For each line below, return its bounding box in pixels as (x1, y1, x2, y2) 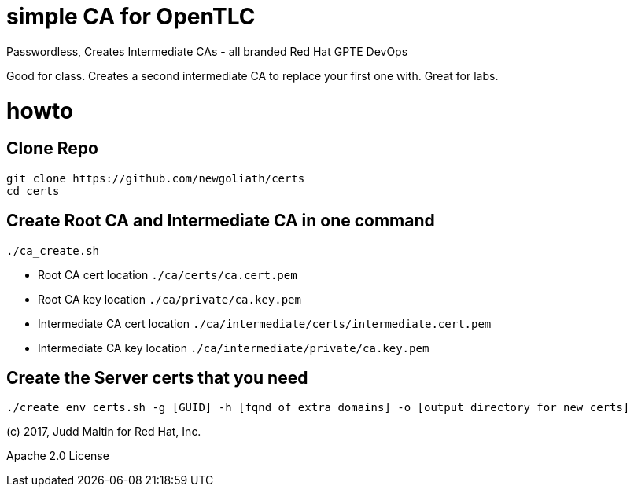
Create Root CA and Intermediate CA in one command (6, 211, 435, 231)
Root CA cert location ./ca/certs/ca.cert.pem (38, 267, 297, 281)
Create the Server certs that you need (6, 367, 308, 388)
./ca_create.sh (6, 244, 100, 257)
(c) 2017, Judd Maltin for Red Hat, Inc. (6, 425, 201, 439)
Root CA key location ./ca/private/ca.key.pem (38, 292, 301, 306)
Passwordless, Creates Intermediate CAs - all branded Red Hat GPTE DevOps (6, 44, 408, 58)
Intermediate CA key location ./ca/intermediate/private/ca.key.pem (38, 340, 429, 355)
